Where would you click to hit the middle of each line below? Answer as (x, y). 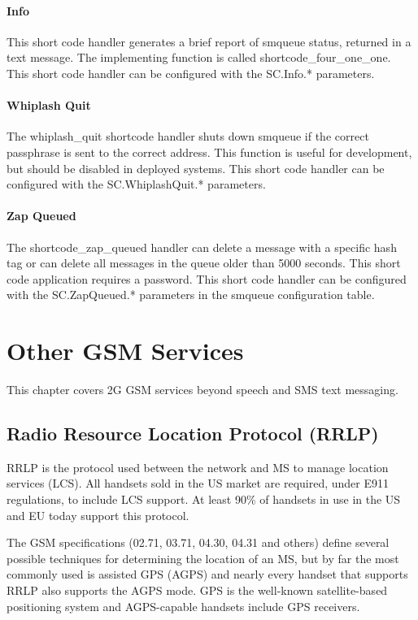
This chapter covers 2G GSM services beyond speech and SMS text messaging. (202, 390)
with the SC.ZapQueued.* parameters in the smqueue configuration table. (191, 295)
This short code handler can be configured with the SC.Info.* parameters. (191, 73)
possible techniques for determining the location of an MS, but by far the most (203, 558)
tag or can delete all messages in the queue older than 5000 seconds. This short (204, 263)
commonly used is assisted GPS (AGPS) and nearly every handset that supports (207, 574)
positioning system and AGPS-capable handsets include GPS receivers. (183, 606)
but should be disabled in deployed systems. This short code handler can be (196, 168)
